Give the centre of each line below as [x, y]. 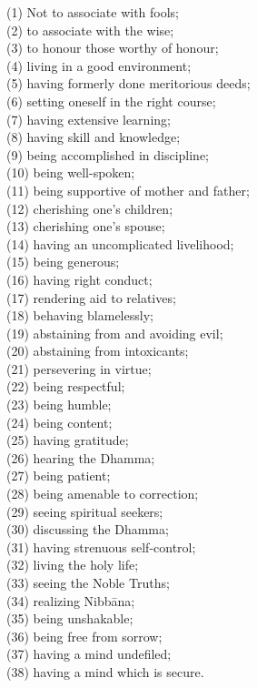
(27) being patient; [59, 476]
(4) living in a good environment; [99, 65]
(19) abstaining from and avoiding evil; [115, 333]
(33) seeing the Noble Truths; [88, 582]
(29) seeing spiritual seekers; [85, 511]
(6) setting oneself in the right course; [111, 101]
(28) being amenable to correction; [103, 494]
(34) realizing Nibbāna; [71, 600]
